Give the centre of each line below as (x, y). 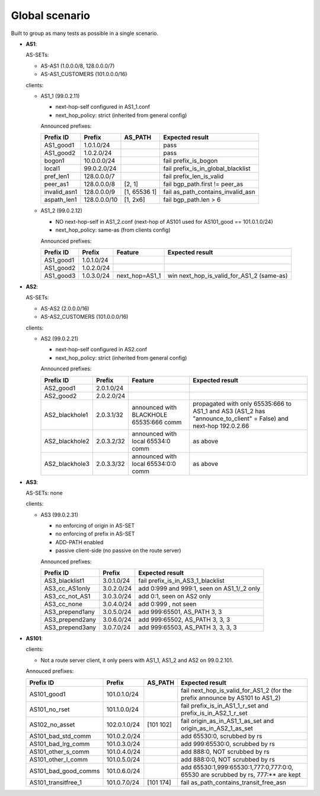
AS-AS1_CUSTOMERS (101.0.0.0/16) (84, 74)
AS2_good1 (60, 388)
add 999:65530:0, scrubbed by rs (228, 744)
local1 (52, 169)
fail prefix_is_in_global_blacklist (207, 169)
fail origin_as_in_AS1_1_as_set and (228, 721)
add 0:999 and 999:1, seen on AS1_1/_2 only (199, 589)
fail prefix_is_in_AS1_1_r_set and (225, 705)
